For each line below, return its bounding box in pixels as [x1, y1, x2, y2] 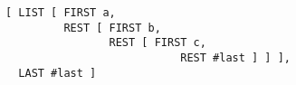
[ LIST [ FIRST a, [5, 6, 116, 19]
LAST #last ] [18, 66, 97, 80]
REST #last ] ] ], [180, 51, 291, 64]
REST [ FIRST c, [109, 36, 206, 50]
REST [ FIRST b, [63, 21, 161, 34]
